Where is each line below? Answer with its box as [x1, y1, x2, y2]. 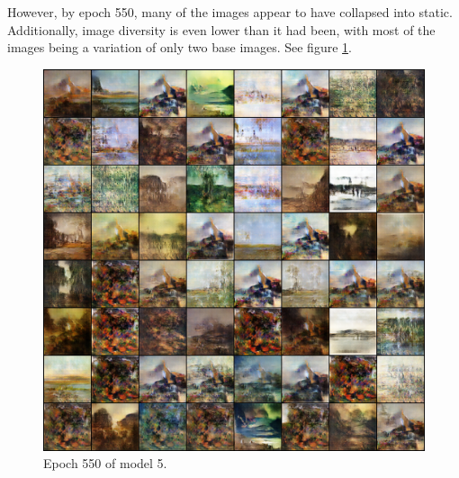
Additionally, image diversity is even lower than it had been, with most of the [7, 20, 436, 39]
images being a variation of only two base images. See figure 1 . [7, 38, 352, 57]
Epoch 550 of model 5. [43, 454, 167, 473]
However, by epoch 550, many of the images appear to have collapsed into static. [7, 3, 453, 21]
